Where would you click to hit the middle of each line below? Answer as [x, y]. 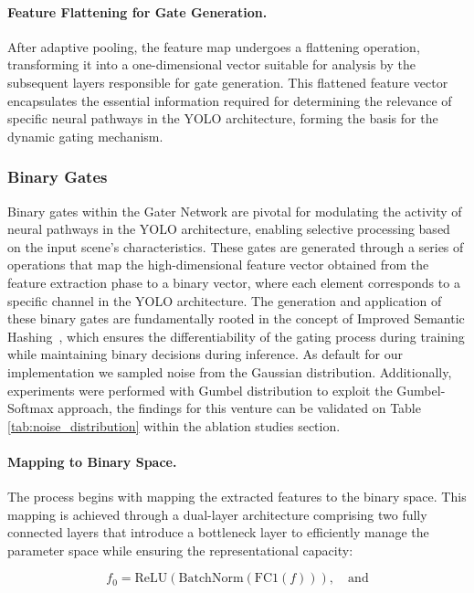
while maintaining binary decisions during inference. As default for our [205, 354]
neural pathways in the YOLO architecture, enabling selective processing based [229, 229]
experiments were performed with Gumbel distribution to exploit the [200, 390]
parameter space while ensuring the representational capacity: [180, 550]
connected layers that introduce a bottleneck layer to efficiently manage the [218, 532]
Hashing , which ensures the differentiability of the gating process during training [236, 336]
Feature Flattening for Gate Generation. [137, 11]
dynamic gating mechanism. [85, 136]
